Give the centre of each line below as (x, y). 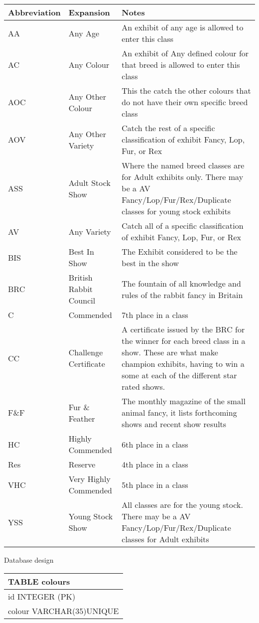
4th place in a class (155, 464)
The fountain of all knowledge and (181, 283)
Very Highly (89, 479)
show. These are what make (170, 352)
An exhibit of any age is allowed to (183, 27)
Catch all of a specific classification (183, 226)
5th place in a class (155, 484)
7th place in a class (155, 315)
